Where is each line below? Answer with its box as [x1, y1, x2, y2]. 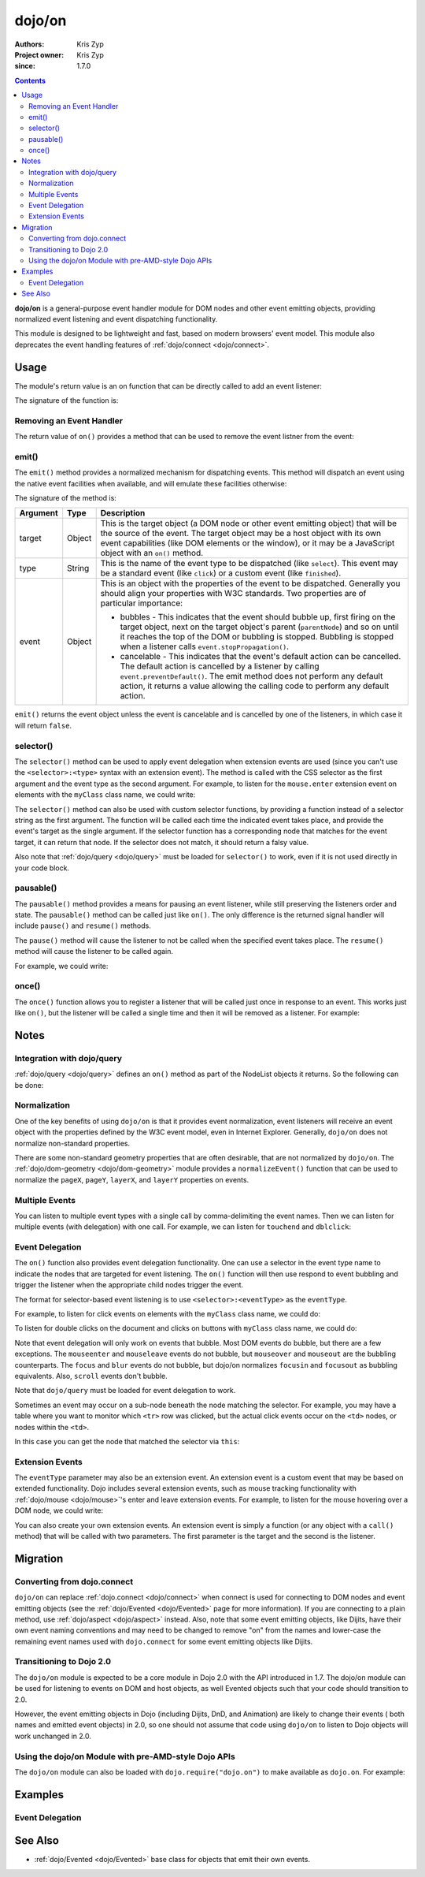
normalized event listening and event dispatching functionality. [14, 314, 218, 323]
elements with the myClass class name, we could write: [14, 790, 196, 799]
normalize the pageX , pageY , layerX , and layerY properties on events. [14, 1175, 249, 1184]
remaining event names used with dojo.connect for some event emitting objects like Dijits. [14, 1637, 313, 1646]
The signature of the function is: [14, 396, 119, 405]
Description [100, 508, 146, 519]
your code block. [14, 863, 70, 873]
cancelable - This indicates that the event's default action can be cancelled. [120, 651, 401, 662]
